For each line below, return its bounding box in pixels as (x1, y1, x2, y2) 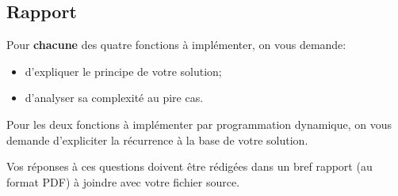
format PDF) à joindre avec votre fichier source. (6, 173, 240, 190)
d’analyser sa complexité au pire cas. (25, 89, 204, 106)
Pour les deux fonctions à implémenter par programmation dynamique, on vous (6, 115, 392, 132)
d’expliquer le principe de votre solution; (25, 62, 222, 79)
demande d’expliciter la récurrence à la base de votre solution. (6, 131, 308, 148)
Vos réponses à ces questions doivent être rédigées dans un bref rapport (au (6, 158, 373, 175)
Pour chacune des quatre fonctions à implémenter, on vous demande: (6, 36, 346, 53)
